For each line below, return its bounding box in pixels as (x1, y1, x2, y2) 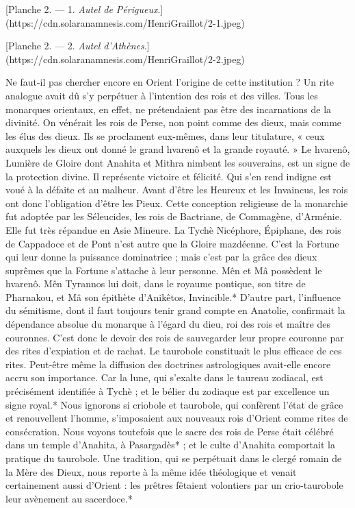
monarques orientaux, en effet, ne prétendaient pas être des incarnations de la (5, 101, 332, 116)
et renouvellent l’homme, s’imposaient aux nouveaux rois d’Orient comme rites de (5, 411, 348, 425)
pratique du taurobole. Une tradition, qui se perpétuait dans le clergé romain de (5, 451, 342, 465)
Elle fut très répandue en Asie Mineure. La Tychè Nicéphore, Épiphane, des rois (5, 222, 341, 237)
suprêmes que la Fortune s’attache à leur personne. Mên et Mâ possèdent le (5, 263, 322, 277)
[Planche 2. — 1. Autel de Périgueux (5, 2, 158, 16)
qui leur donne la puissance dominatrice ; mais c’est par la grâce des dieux (5, 250, 317, 264)
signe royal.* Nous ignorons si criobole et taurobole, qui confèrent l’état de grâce (5, 397, 343, 411)
